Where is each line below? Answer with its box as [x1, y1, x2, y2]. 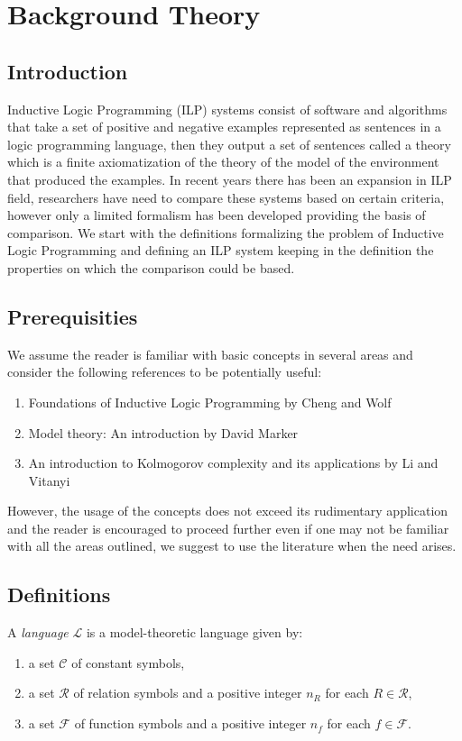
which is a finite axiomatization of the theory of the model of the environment [7, 152, 439, 171]
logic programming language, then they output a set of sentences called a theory [7, 134, 451, 153]
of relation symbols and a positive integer [73, 683, 302, 702]
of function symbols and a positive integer [74, 714, 307, 733]
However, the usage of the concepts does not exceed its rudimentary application [7, 501, 448, 520]
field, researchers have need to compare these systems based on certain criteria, [7, 188, 445, 206]
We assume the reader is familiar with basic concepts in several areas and [7, 344, 413, 363]
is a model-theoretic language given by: [86, 623, 303, 642]
